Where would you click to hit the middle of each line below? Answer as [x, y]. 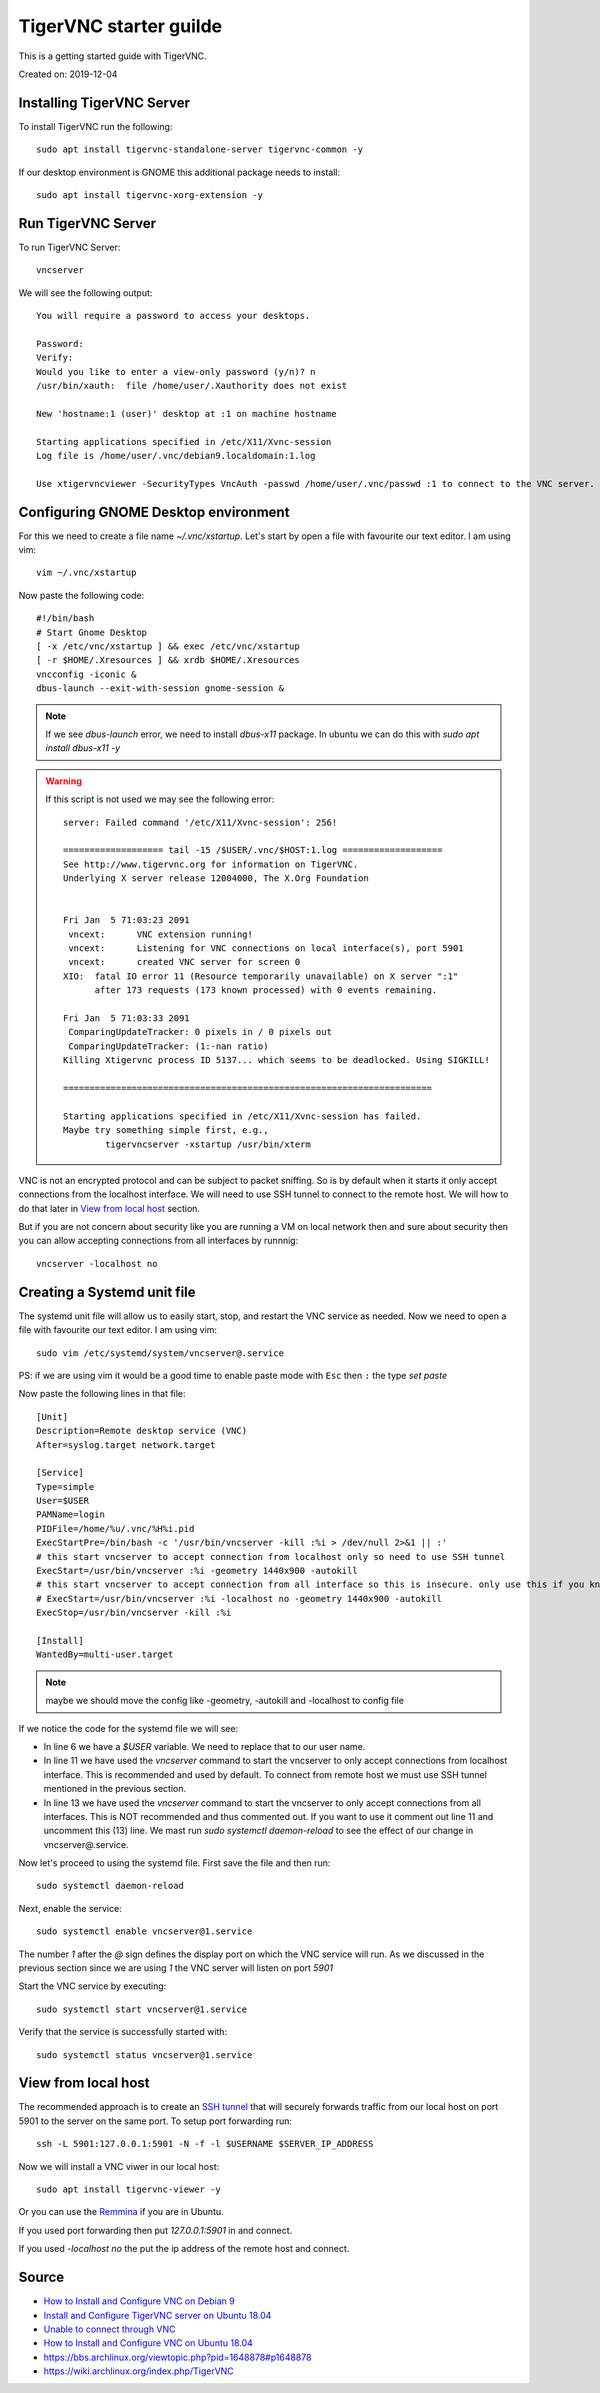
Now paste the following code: [81, 595]
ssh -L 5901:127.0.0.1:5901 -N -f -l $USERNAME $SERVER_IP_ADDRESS [205, 2144]
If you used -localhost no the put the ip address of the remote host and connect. [184, 2249]
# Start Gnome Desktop [92, 632]
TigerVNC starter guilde [120, 26]
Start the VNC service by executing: [92, 1986]
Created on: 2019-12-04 [68, 74]
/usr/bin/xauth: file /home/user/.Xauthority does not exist [192, 386]
